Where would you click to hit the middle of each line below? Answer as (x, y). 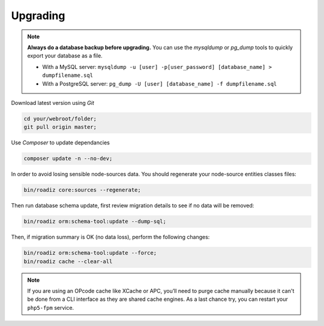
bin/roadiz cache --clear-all (68, 261)
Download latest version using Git (52, 102)
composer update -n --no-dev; (68, 159)
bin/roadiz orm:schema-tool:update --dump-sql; (95, 221)
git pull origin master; (60, 127)
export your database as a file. (65, 56)
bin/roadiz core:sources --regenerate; (82, 190)
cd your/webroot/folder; (60, 119)
